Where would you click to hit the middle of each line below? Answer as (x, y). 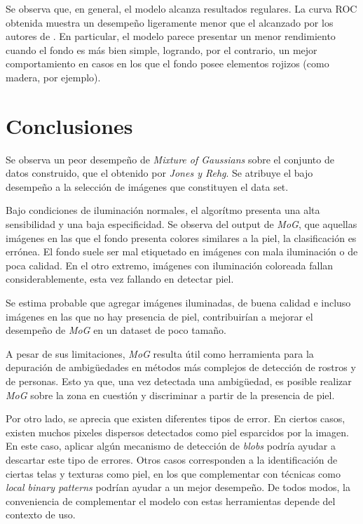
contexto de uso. (41, 515)
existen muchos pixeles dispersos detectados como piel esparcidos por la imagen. (177, 432)
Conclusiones (69, 125)
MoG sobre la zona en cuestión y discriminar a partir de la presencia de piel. (170, 395)
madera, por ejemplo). (53, 77)
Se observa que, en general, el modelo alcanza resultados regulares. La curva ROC (181, 8)
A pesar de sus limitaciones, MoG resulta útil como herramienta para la (160, 353)
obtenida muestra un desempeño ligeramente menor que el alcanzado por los (170, 22)
